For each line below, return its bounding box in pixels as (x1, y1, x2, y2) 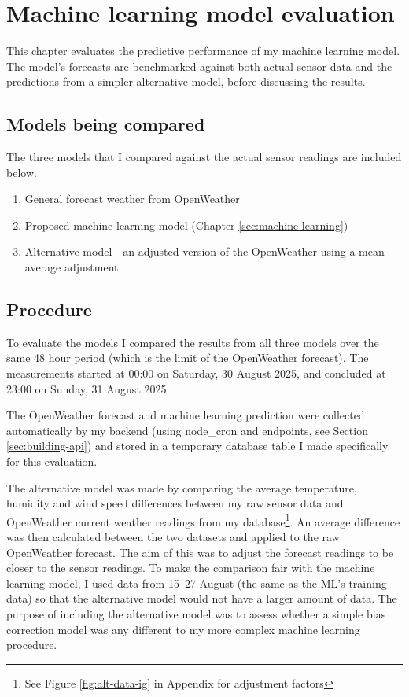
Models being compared (6, 112, 205, 136)
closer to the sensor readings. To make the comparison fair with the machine (6, 559, 375, 576)
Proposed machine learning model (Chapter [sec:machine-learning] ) (24, 216, 348, 233)
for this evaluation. (6, 453, 98, 470)
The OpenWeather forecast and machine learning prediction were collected (6, 407, 365, 423)
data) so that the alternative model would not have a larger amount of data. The (6, 590, 397, 607)
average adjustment (24, 259, 119, 275)
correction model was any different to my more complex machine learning (6, 621, 360, 637)
